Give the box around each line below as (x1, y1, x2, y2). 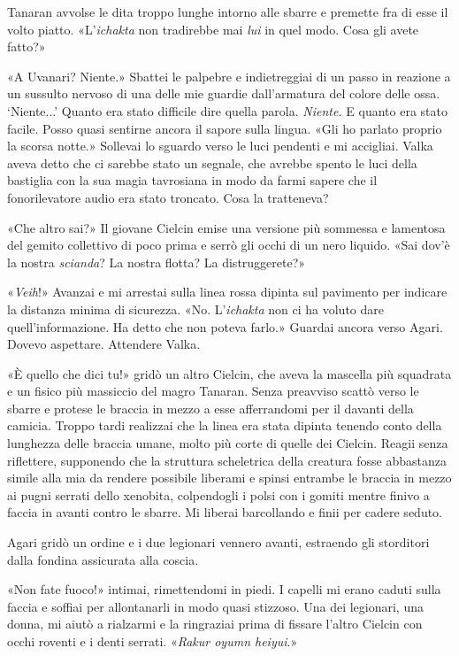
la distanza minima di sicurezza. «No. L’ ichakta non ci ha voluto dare (7, 299, 385, 318)
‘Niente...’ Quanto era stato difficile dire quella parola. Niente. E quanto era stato (7, 101, 448, 120)
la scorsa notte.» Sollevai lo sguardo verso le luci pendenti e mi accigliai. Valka (7, 136, 433, 155)
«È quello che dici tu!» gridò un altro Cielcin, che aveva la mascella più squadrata (7, 364, 452, 382)
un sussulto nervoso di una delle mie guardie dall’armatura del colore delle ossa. (7, 84, 440, 103)
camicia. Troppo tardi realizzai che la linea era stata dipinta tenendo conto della (7, 416, 442, 435)
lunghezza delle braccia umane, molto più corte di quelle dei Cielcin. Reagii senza (7, 434, 448, 452)
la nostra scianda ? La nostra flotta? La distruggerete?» (7, 252, 306, 271)
